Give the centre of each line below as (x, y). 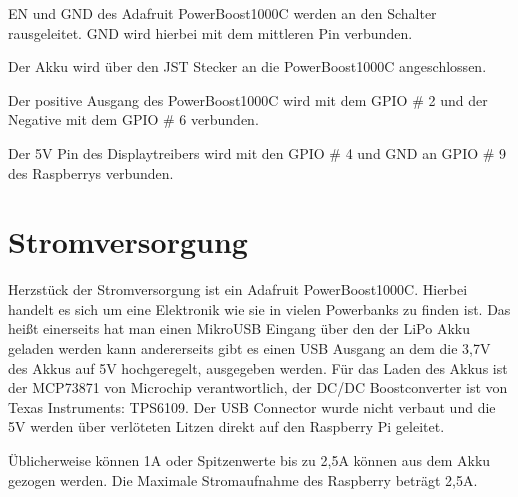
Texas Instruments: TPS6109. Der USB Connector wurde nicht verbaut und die (252, 406)
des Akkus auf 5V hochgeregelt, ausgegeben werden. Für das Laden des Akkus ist (258, 367)
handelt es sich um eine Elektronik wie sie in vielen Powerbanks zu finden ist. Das (259, 308)
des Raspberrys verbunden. (91, 172)
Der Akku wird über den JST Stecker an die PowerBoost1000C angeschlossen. (247, 66)
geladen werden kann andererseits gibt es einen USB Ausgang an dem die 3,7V (249, 348)
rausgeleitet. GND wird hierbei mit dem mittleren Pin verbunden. (210, 32)
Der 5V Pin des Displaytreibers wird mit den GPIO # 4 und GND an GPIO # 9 (257, 152)
